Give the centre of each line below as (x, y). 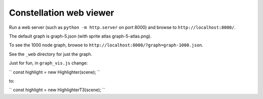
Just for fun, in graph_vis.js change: (48, 63)
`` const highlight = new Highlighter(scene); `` (55, 72)
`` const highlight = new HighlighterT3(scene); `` (57, 90)
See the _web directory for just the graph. (51, 54)
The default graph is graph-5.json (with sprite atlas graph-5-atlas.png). (80, 36)
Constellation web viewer (62, 13)
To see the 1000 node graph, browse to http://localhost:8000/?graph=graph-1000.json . (106, 45)
